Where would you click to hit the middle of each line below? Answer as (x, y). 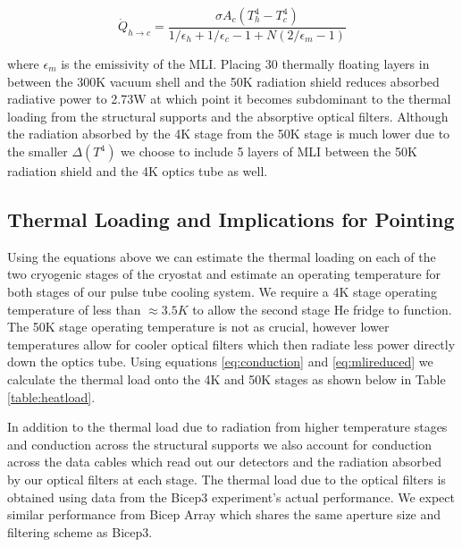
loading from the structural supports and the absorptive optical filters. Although (228, 116)
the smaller (38, 151)
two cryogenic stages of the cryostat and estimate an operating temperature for (224, 274)
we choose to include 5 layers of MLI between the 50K (269, 151)
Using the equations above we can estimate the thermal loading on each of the (222, 256)
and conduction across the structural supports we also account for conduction (220, 444)
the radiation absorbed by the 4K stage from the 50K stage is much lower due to (229, 134)
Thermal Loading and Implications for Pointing (231, 219)
